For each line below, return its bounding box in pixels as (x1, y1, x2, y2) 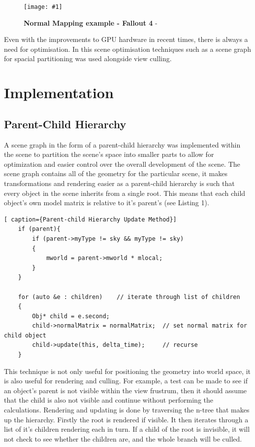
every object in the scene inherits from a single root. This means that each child (4, 187, 246, 198)
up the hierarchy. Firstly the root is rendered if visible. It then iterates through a (4, 414, 249, 424)
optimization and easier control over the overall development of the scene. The (4, 158, 240, 169)
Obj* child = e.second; (32, 312, 110, 320)
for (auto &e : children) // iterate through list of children (18, 293, 240, 300)
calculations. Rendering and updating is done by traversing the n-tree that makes (4, 405, 250, 415)
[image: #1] (24, 3, 63, 10)
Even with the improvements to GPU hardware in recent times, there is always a (4, 34, 248, 44)
